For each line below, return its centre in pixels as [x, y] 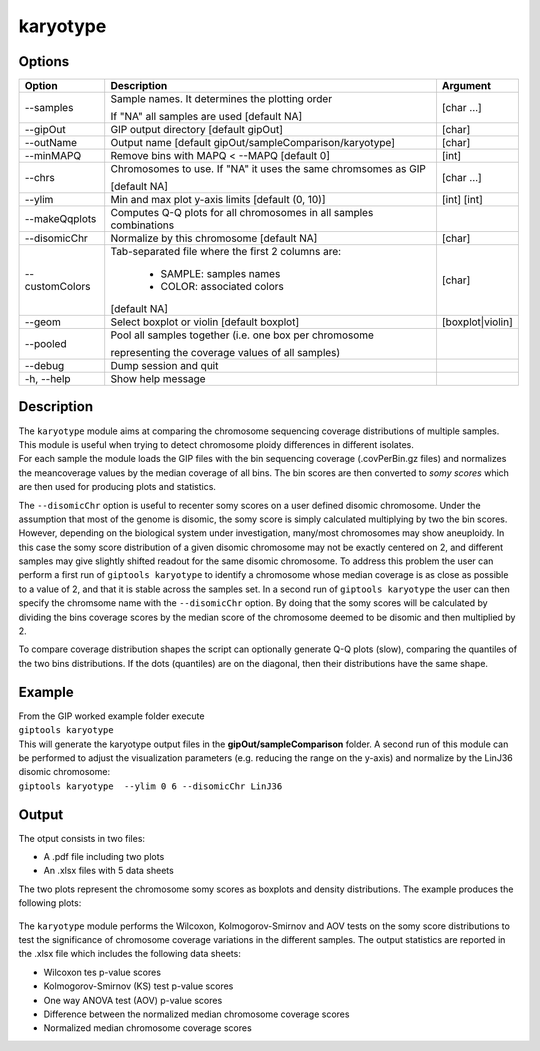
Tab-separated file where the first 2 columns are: [226, 252]
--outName [51, 143]
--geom [43, 322]
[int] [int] [462, 200]
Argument [466, 86]
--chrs [39, 178]
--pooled [45, 344]
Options [44, 61]
